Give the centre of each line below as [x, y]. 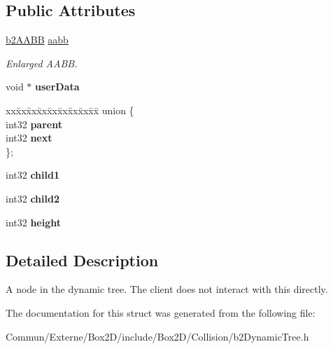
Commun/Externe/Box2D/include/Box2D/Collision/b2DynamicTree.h [157, 336]
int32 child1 [33, 175]
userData [57, 87]
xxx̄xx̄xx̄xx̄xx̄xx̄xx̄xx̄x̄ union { [70, 110]
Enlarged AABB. [42, 63]
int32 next [29, 138]
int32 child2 [33, 198]
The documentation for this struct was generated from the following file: [161, 312]
